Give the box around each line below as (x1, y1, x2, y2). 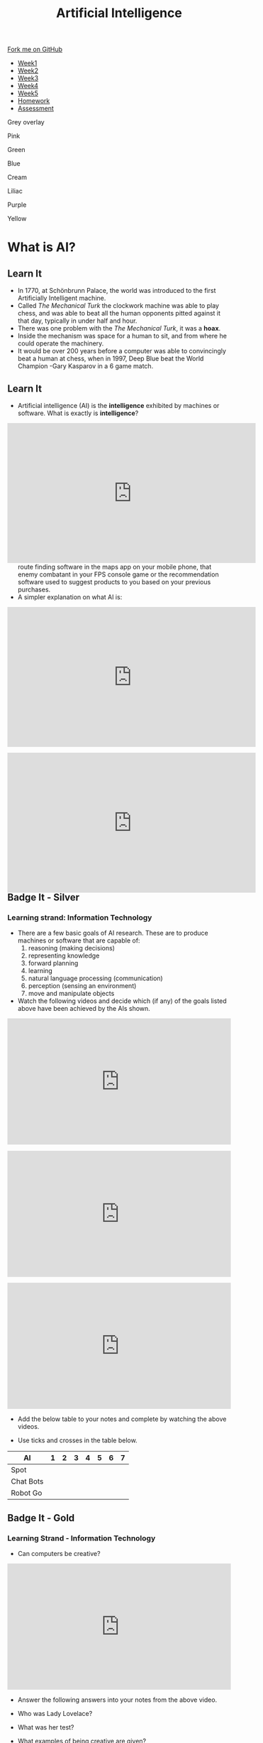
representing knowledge (28, 951, 100, 960)
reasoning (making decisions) (28, 944, 116, 953)
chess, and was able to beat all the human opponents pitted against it (17, 309, 221, 318)
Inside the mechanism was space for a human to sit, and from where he (17, 332, 227, 340)
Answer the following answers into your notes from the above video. (17, 1695, 218, 1704)
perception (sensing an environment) (28, 982, 137, 990)
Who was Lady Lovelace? (17, 1709, 93, 1717)
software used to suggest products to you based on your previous (17, 577, 211, 586)
